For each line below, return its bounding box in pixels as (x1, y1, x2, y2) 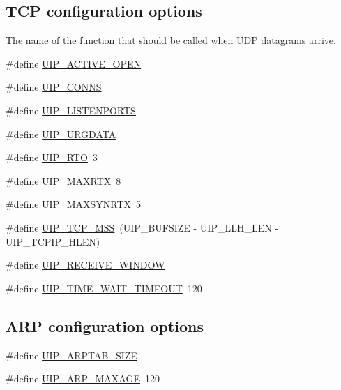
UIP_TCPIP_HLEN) (6, 234, 100, 248)
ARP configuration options (6, 315, 204, 336)
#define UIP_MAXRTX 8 (6, 173, 121, 188)
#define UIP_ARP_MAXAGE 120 (6, 371, 160, 386)
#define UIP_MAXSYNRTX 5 (6, 197, 142, 211)
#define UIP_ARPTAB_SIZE (6, 347, 137, 362)
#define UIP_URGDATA (6, 126, 116, 141)
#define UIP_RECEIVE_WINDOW (6, 257, 165, 272)
